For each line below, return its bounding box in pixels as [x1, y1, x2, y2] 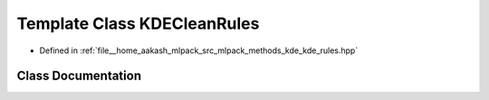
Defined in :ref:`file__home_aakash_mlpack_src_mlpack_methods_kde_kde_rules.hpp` [39, 45, 359, 56]
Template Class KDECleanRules [16, 14, 260, 33]
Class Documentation [16, 68, 142, 84]
